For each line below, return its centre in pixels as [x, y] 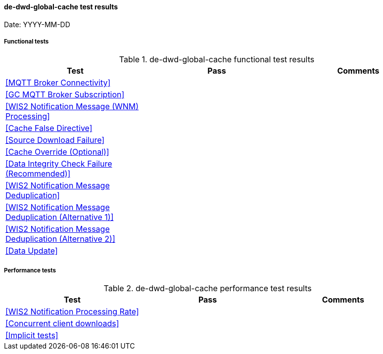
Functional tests [26, 42]
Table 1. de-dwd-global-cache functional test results [217, 60]
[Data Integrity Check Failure [59, 164]
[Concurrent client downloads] [62, 324]
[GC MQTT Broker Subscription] [65, 95]
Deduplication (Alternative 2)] [60, 239]
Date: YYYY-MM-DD [37, 24]
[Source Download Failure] [55, 140]
